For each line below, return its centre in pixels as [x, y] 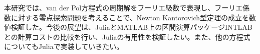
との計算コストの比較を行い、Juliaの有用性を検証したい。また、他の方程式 [127, 36]
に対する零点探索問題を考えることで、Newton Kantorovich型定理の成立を [130, 17]
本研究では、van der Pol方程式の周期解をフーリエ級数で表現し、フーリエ [123, 7]
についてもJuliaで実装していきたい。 [64, 46]
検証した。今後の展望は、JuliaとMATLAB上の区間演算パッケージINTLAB [132, 27]
